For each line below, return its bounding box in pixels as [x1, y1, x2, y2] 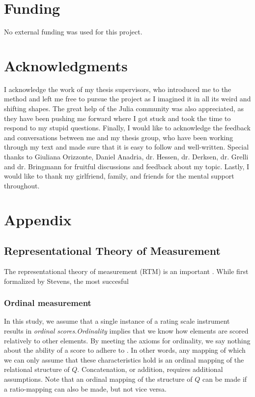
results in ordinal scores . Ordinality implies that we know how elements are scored [4, 325, 249, 336]
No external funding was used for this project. [4, 27, 142, 37]
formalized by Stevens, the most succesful [4, 275, 129, 286]
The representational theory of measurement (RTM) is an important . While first [4, 266, 249, 276]
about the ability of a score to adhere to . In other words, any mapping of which [4, 345, 246, 355]
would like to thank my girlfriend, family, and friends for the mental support [4, 171, 234, 181]
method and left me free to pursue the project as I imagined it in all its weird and [4, 93, 251, 104]
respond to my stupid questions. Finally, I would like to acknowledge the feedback [4, 122, 251, 133]
